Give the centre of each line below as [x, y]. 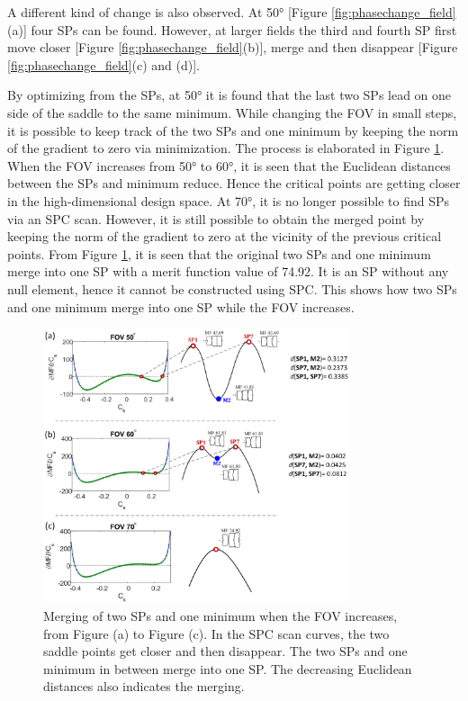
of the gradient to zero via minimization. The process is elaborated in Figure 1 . [226, 148]
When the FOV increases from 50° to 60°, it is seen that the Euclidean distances [229, 165]
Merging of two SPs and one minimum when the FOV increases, [220, 616]
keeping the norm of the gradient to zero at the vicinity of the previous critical [225, 236]
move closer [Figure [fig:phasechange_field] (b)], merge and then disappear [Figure [233, 47]
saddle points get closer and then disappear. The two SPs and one [225, 651]
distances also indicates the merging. [144, 686]
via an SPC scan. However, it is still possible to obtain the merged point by [216, 218]
